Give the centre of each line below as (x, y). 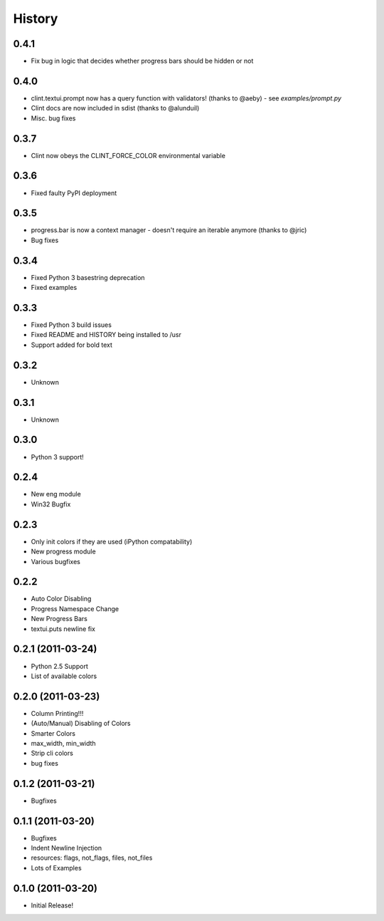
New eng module (56, 494)
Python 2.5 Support (59, 666)
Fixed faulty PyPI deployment (74, 193)
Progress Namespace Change (75, 608)
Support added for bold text (72, 345)
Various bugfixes (56, 561)
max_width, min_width (63, 743)
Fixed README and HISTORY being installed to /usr (106, 335)
